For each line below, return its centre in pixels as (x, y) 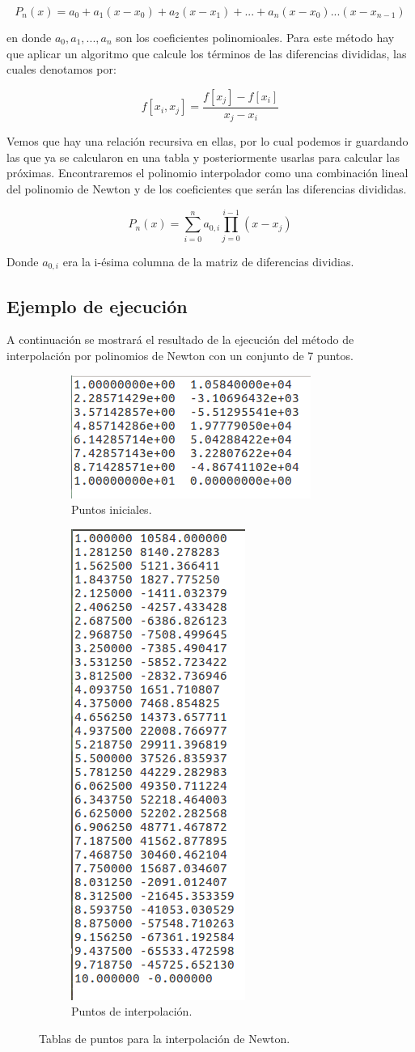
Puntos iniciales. (112, 509)
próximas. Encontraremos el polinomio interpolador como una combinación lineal (207, 173)
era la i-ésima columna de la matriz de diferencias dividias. (208, 261)
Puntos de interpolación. (132, 1011)
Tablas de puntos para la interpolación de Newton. (165, 1038)
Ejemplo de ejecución (97, 305)
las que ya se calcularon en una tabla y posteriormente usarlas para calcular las (203, 157)
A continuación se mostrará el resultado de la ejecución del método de (180, 339)
